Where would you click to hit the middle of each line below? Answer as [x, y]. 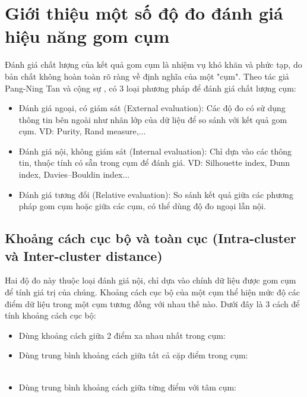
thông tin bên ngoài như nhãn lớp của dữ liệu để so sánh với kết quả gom [153, 119]
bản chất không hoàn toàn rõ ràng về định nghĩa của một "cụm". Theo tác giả [147, 76]
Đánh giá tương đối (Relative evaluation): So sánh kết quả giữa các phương [156, 194]
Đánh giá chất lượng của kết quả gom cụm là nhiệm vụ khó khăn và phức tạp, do [153, 64]
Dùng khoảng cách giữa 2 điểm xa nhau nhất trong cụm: [122, 335]
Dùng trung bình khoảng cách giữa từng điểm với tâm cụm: [128, 387]
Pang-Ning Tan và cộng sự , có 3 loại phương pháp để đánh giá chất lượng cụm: [151, 88]
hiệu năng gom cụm [87, 36]
